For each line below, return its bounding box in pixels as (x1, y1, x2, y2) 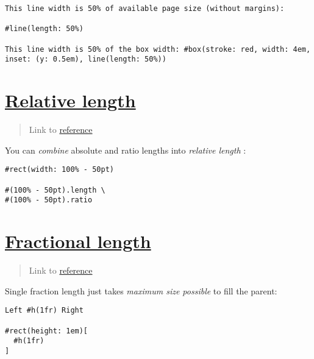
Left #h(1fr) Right (5, 306, 84, 315)
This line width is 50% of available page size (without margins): (5, 4, 285, 13)
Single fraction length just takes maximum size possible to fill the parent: (5, 284, 277, 297)
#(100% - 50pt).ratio (5, 196, 93, 205)
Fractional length (5, 229, 151, 254)
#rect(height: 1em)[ (5, 326, 88, 335)
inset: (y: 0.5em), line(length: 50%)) (5, 55, 166, 64)
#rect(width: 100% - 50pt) (5, 165, 114, 174)
